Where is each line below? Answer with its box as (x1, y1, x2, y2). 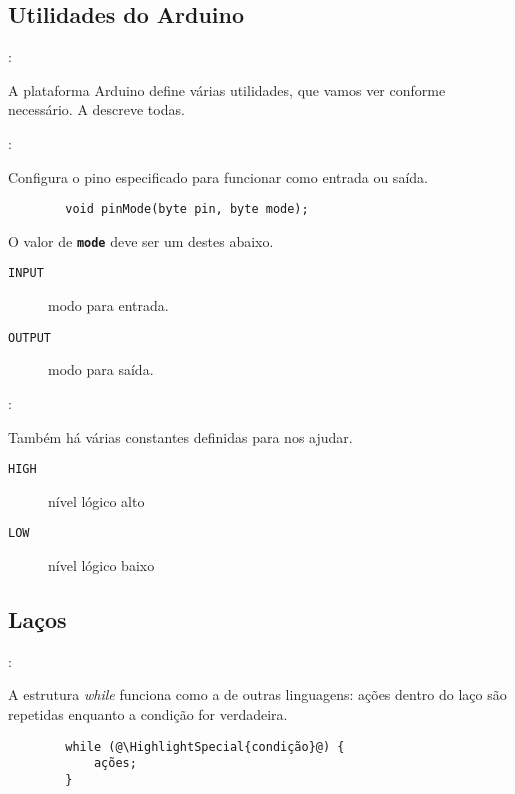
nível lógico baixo (48, 555, 155, 576)
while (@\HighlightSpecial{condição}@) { (65, 739, 345, 754)
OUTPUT (8, 330, 51, 345)
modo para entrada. (48, 295, 169, 316)
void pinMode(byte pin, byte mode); (65, 202, 309, 217)
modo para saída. (48, 359, 154, 380)
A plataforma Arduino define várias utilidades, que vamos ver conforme (8, 79, 446, 100)
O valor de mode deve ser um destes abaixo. (8, 230, 274, 251)
